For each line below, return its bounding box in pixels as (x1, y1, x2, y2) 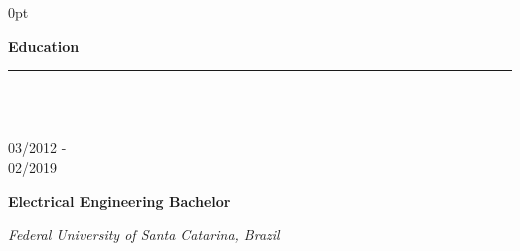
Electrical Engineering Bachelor (8, 190, 231, 211)
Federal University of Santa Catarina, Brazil (8, 224, 280, 245)
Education (8, 35, 80, 56)
